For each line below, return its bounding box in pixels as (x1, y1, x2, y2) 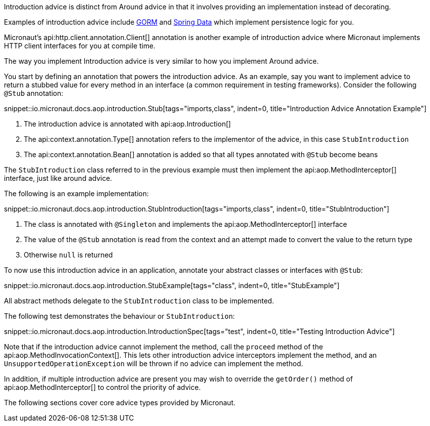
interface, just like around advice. (4, 174, 112, 182)
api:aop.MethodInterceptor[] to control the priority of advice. (4, 383, 201, 391)
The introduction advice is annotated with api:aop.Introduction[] (24, 120, 231, 128)
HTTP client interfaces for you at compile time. (4, 42, 156, 50)
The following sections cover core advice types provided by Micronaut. (4, 398, 235, 407)
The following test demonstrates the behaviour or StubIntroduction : (4, 312, 235, 320)
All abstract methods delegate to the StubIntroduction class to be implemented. (4, 297, 274, 305)
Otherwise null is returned (24, 251, 113, 259)
